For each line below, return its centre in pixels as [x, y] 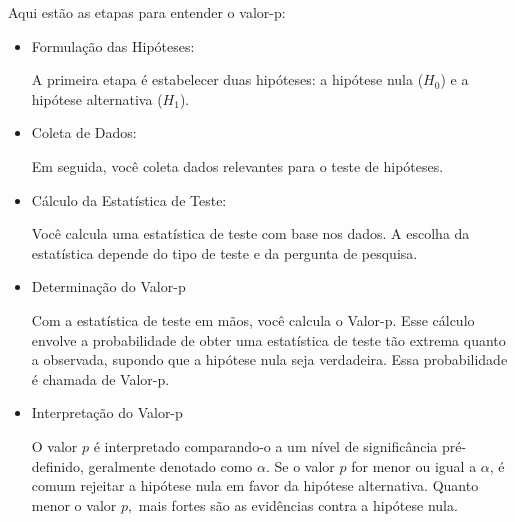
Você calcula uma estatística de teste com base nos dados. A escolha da [250, 233]
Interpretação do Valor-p [107, 412]
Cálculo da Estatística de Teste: [129, 199]
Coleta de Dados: [84, 132]
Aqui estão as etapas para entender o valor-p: [147, 12]
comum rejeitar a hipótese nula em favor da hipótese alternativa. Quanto [255, 485]
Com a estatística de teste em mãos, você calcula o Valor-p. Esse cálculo [253, 319]
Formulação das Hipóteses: [113, 45]
